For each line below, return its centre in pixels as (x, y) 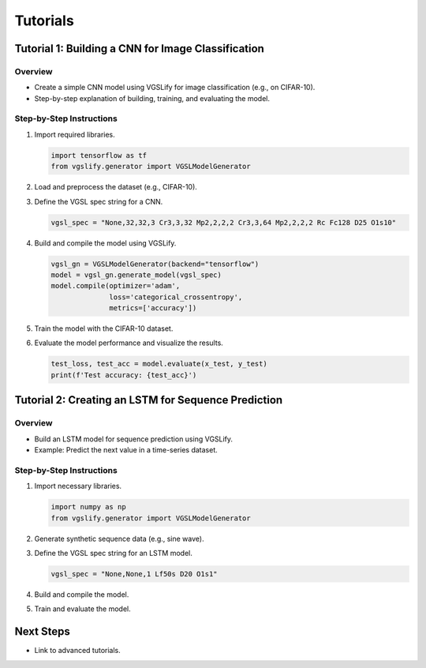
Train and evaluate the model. (83, 609)
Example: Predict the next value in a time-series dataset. (126, 450)
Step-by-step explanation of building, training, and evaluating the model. (152, 98)
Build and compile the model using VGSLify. (105, 243)
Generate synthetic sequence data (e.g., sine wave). (119, 539)
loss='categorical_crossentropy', (176, 297)
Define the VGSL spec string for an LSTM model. (113, 553)
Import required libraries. (75, 134)
